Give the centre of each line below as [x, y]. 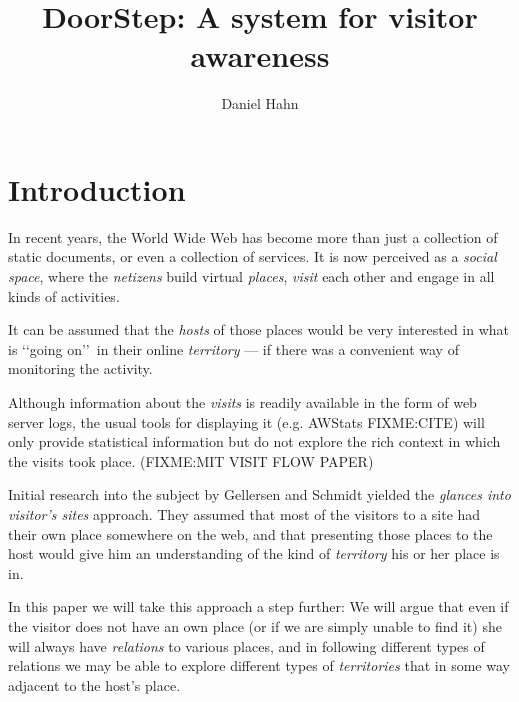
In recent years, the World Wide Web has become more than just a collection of [253, 236]
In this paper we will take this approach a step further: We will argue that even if [258, 606]
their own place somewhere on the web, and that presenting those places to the [250, 533]
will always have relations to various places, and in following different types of [246, 645]
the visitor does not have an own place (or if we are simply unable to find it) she [255, 625]
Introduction [97, 188]
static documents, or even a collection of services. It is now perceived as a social [252, 256]
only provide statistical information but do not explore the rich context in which [254, 441]
